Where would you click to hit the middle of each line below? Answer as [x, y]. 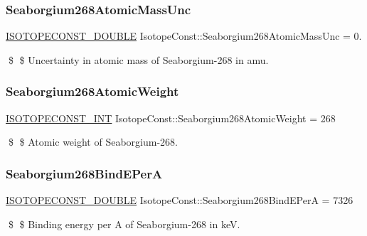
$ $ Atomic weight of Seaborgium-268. [93, 142]
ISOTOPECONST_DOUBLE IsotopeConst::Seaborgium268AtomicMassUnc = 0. [184, 36]
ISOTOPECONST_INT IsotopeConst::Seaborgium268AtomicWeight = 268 [171, 118]
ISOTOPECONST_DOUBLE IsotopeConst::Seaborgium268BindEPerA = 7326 [180, 200]
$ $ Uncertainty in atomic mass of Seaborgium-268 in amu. [138, 59]
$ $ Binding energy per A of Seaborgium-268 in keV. [124, 224]
